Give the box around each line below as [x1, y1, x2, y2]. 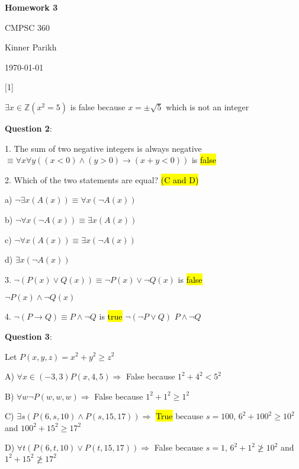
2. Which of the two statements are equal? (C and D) [5, 173, 199, 186]
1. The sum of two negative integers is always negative [5, 142, 202, 154]
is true [99, 310, 123, 323]
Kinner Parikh [5, 41, 57, 53]
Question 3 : [5, 330, 52, 342]
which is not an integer [166, 100, 249, 113]
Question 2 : [5, 122, 52, 134]
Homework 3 [5, 1, 58, 13]
